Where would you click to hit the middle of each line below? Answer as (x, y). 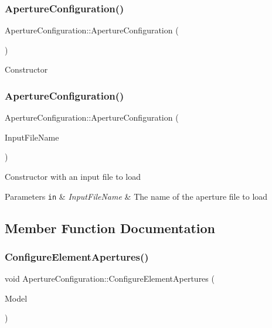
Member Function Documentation (110, 228)
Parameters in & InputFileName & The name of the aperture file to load (136, 196)
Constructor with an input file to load (73, 176)
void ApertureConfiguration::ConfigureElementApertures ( (110, 279)
